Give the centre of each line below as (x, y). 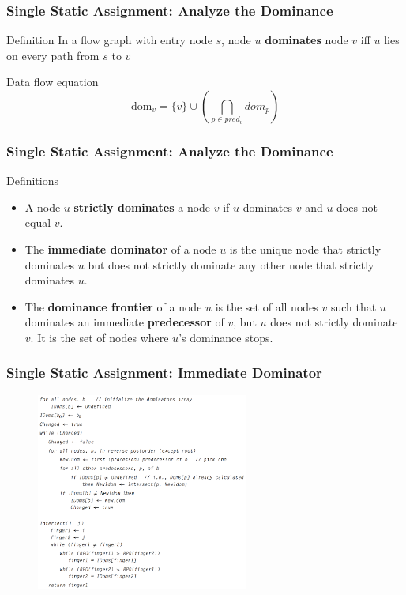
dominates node (306, 40)
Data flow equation (53, 82)
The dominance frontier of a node (113, 306)
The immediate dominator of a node (120, 249)
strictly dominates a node (142, 207)
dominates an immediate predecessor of (124, 322)
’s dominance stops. (226, 337)
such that (353, 306)
